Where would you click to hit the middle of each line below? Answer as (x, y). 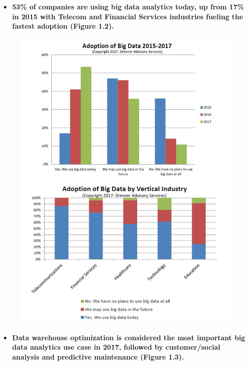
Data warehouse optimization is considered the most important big (128, 337)
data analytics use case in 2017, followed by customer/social (116, 347)
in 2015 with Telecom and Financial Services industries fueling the (127, 16)
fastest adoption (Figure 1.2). (63, 26)
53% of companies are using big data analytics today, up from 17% (128, 6)
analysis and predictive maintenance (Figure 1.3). (98, 356)
